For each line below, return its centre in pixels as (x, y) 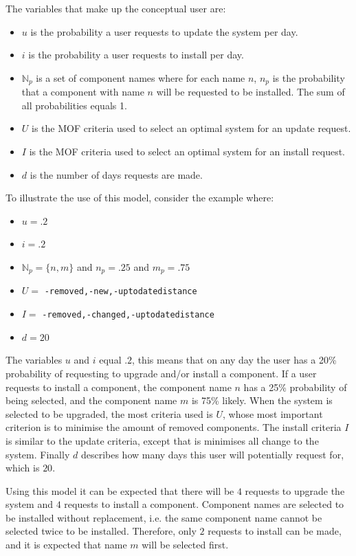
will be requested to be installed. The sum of (251, 92)
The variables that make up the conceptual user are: (116, 8)
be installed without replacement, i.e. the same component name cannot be (164, 517)
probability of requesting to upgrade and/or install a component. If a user (161, 373)
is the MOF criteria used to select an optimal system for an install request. (187, 152)
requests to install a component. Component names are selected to (204, 504)
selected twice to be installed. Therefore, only (101, 531)
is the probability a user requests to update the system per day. (164, 31)
